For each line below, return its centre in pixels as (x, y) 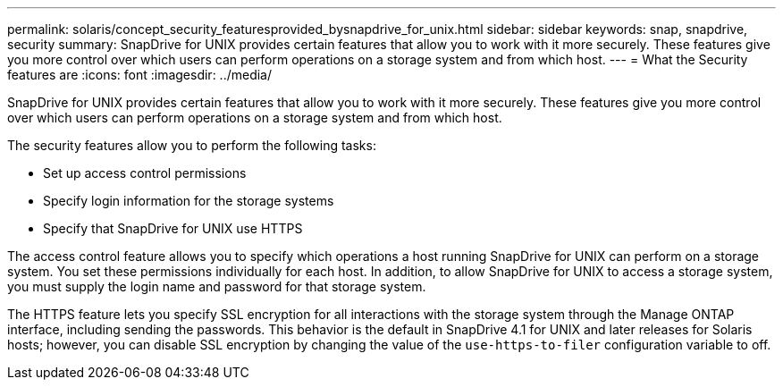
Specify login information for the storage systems (189, 201)
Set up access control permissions (145, 173)
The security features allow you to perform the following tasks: (192, 145)
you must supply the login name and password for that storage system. (217, 286)
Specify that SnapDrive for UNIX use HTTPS (173, 228)
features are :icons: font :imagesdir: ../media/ (140, 75)
